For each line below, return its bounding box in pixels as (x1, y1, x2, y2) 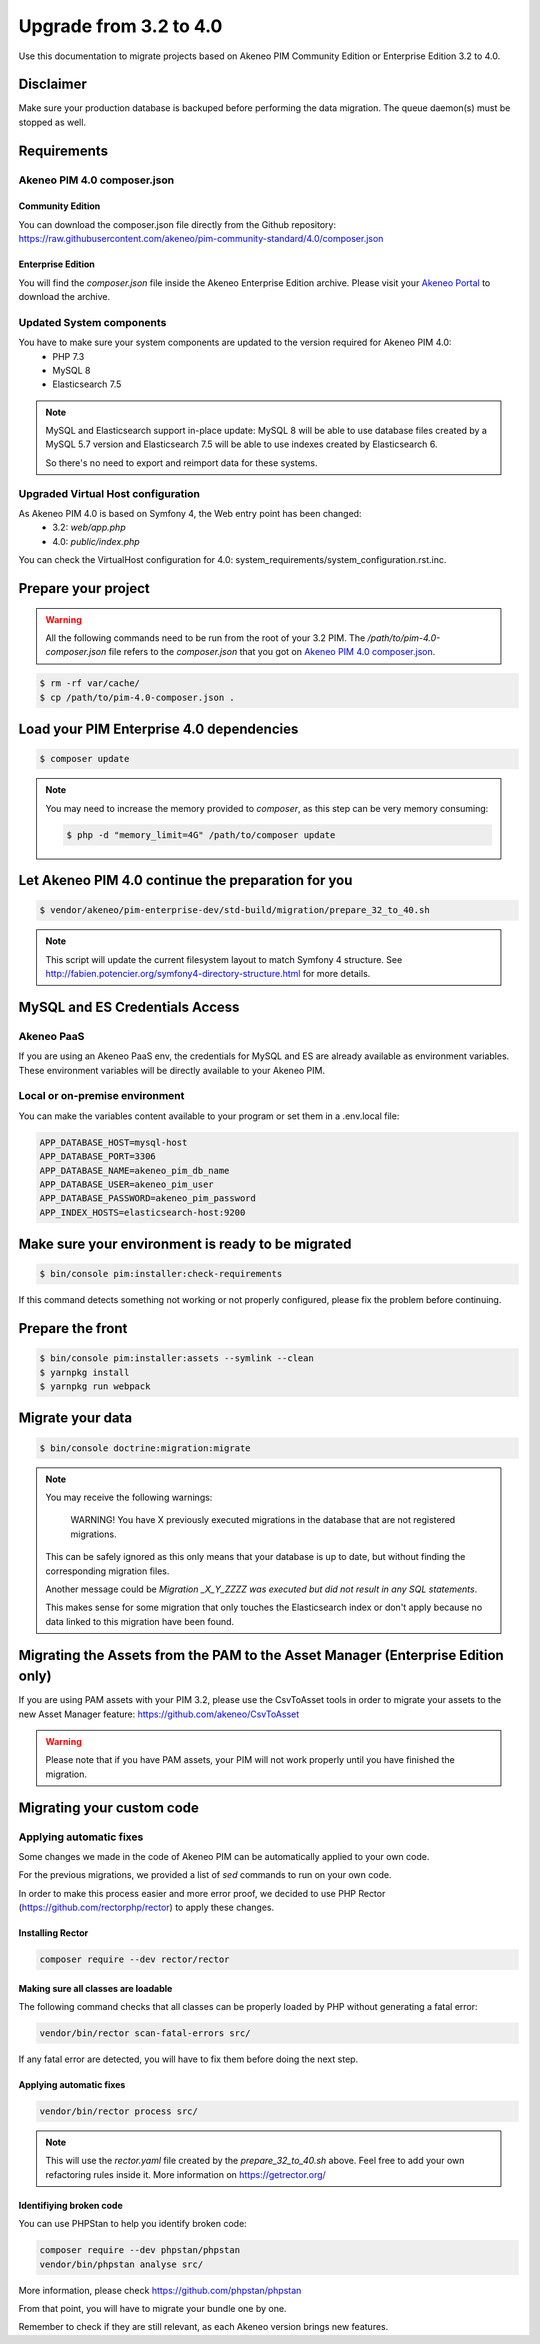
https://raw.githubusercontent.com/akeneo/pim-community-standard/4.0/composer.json (18, 233, 384, 245)
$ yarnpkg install (39, 1366, 130, 1378)
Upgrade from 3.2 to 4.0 (18, 15, 223, 37)
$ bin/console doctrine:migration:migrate (39, 1442, 251, 1454)
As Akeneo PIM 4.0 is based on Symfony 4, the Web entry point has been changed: (18, 508, 362, 519)
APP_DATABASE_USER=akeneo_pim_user (39, 1178, 214, 1190)
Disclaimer (18, 76, 87, 93)
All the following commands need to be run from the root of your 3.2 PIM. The (45, 631, 366, 644)
